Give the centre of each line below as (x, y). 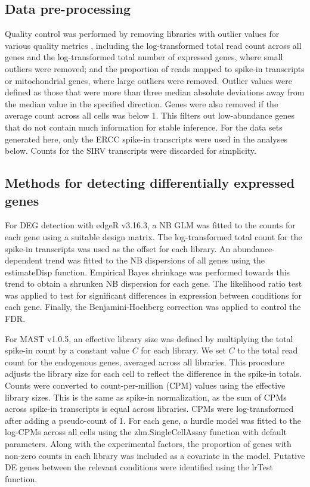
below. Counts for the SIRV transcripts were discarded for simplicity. (131, 151)
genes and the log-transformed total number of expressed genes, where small (144, 57)
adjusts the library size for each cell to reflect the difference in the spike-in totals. (153, 373)
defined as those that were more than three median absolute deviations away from (155, 92)
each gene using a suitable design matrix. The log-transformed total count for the (154, 236)
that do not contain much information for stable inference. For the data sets (144, 127)
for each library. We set (183, 350)
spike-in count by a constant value (67, 350)
